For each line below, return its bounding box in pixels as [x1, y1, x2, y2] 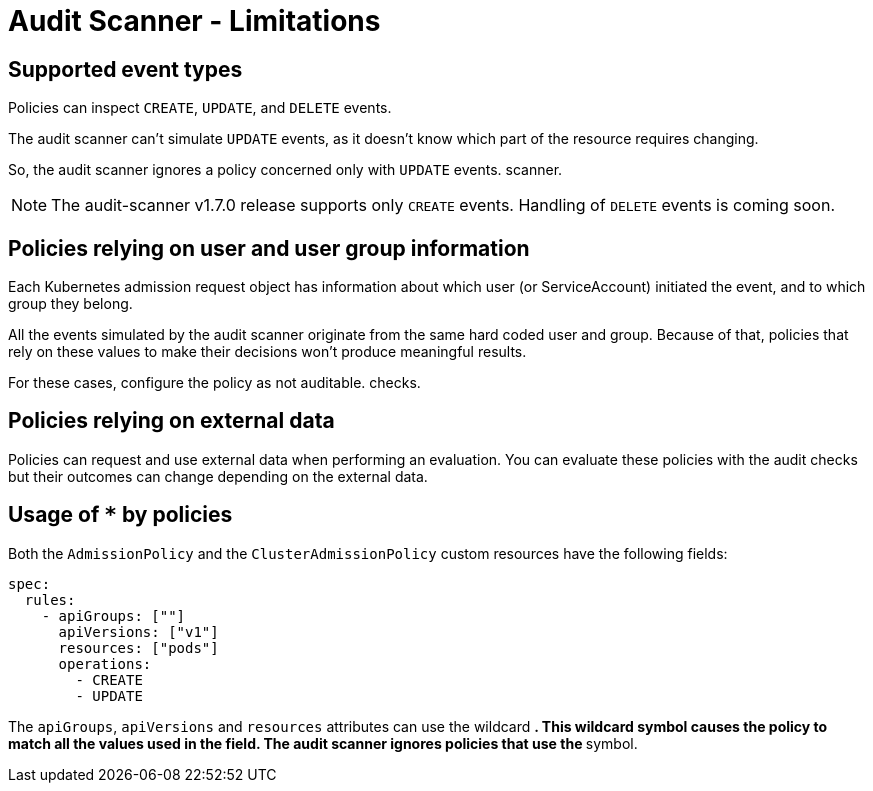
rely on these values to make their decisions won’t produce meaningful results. [8, 343, 527, 361]
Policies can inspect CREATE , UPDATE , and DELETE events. [8, 99, 392, 117]
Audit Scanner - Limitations [8, 4, 381, 38]
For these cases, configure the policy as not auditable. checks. [8, 374, 421, 392]
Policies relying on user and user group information [8, 235, 530, 261]
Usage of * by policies [8, 502, 233, 528]
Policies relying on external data [8, 408, 335, 434]
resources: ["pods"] [58, 639, 219, 656]
